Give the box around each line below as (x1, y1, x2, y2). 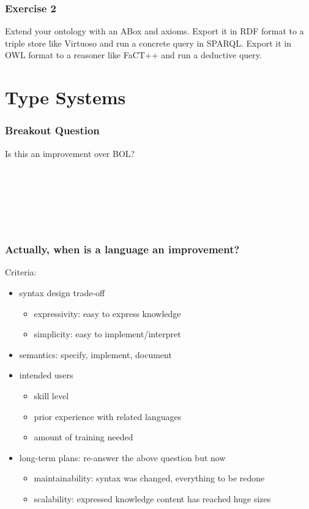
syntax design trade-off (19, 286, 105, 299)
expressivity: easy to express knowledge (34, 307, 181, 320)
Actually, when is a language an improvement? (5, 242, 240, 257)
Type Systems (5, 85, 126, 110)
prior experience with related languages (34, 410, 182, 423)
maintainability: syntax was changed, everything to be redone (34, 472, 265, 484)
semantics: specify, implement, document (19, 348, 172, 361)
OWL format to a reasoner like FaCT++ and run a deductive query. (5, 48, 262, 61)
